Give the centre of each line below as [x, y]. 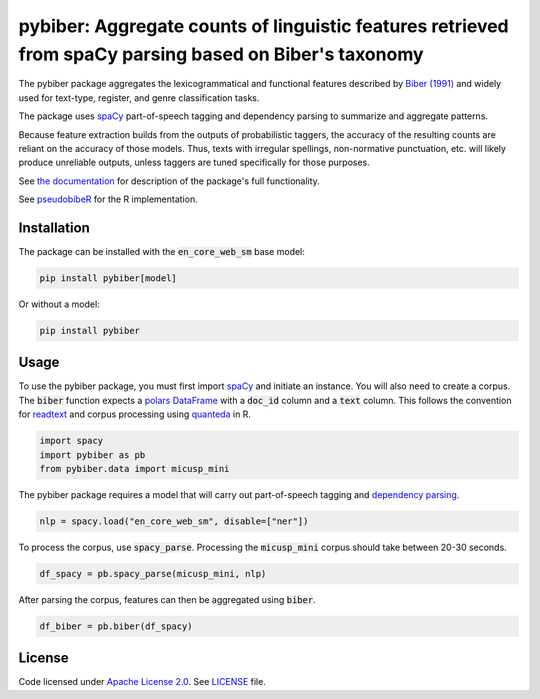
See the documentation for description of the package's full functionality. [169, 181]
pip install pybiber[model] [108, 278]
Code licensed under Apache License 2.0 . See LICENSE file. [142, 682]
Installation [54, 227]
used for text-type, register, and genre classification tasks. [139, 97]
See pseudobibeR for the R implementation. [108, 199]
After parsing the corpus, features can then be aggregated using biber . [167, 599]
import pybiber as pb [92, 454]
